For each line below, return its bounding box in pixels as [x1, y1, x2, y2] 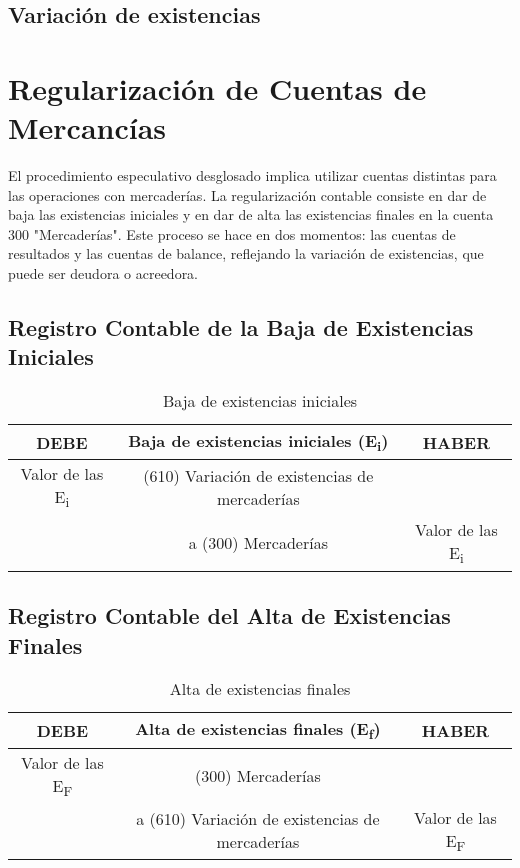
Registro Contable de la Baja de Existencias [8, 312, 474, 343]
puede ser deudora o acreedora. [8, 263, 199, 284]
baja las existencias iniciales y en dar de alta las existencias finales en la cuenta [8, 204, 494, 225]
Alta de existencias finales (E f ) [135, 717, 381, 744]
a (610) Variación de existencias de [136, 807, 380, 831]
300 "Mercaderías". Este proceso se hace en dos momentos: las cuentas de [8, 223, 456, 244]
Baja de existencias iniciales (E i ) [128, 429, 389, 456]
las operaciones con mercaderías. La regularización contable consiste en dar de [8, 184, 487, 205]
